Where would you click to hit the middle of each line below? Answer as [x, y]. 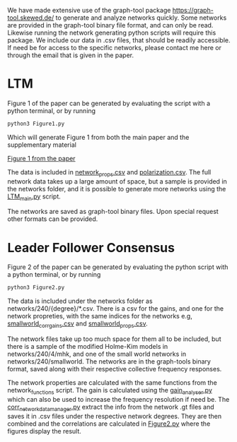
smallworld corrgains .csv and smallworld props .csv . [77, 324]
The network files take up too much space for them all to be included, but [114, 339]
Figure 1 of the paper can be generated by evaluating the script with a [109, 103]
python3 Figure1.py [36, 124]
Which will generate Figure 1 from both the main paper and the [98, 137]
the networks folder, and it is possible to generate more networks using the [117, 189]
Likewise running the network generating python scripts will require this [112, 32]
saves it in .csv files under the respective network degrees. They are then [115, 416]
